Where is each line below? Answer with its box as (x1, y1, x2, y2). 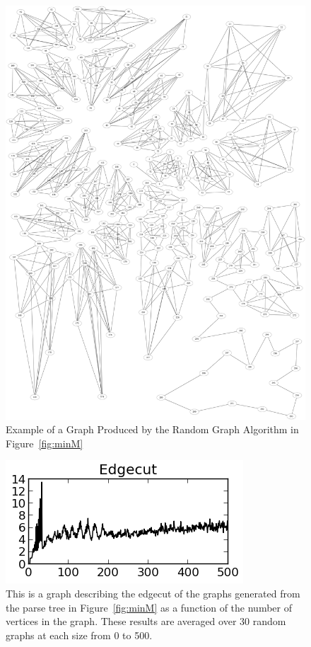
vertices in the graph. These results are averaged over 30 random (6, 614, 286, 629)
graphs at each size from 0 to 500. (6, 627, 153, 642)
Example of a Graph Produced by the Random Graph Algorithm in (6, 422, 299, 437)
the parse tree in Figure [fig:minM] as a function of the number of (6, 600, 292, 614)
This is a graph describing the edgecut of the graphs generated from (6, 585, 300, 600)
